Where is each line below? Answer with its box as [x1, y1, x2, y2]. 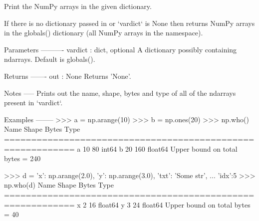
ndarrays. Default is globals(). [4, 54, 95, 64]
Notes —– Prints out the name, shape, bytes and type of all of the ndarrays [4, 87, 236, 98]
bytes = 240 [4, 153, 41, 164]
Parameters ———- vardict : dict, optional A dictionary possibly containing [4, 44, 237, 54]
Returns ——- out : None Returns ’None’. [4, 70, 131, 81]
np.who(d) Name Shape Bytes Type [4, 180, 114, 190]
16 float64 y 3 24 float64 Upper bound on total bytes [88, 199, 251, 210]
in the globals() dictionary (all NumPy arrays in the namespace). [4, 27, 203, 38]
